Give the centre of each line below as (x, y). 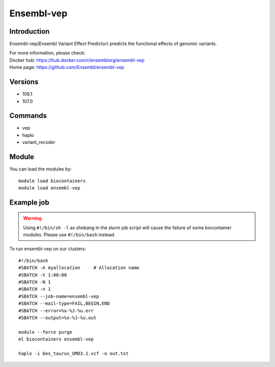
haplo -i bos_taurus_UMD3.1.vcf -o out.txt (74, 353)
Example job (29, 202)
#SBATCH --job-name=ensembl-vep (59, 296)
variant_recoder (39, 142)
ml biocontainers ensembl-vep (56, 339)
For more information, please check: (47, 53)
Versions (24, 82)
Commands (28, 116)
